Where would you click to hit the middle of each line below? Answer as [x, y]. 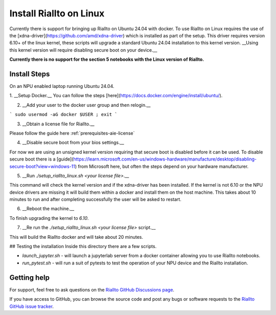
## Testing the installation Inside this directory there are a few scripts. [83, 246]
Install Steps [30, 74]
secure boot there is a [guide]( [41, 159]
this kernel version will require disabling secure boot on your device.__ [83, 50]
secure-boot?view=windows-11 [42, 166]
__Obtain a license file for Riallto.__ [58, 124]
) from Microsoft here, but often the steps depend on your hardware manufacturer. [162, 166]
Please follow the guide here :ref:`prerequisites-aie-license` [72, 133]
